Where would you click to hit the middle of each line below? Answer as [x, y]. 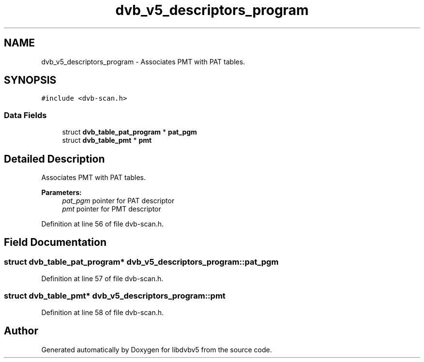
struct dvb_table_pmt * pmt [107, 140]
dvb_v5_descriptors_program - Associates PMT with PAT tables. [143, 61]
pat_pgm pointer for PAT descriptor [118, 201]
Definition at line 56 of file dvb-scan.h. [103, 224]
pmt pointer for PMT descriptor [112, 209]
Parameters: [61, 193]
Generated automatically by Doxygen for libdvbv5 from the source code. [157, 349]
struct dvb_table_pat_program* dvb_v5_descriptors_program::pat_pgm [141, 262]
